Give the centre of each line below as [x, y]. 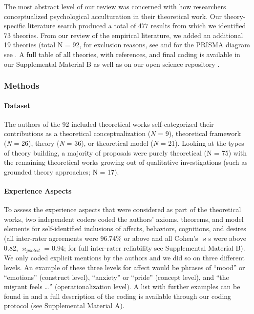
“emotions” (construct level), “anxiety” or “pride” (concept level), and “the [116, 277]
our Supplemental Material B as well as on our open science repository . [112, 64]
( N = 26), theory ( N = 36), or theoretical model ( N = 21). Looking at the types [124, 143]
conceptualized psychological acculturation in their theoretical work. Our [113, 16]
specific [15, 26]
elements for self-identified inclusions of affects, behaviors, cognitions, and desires [125, 228]
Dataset [17, 105]
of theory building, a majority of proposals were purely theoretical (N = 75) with [126, 152]
